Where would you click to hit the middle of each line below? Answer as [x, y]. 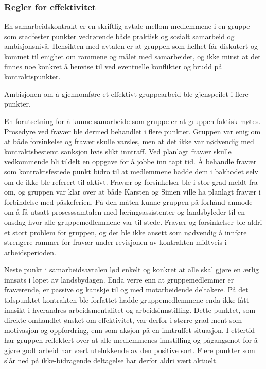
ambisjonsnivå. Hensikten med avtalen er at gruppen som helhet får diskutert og [131, 46]
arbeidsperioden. [30, 252]
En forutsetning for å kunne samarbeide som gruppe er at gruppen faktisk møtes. [132, 121]
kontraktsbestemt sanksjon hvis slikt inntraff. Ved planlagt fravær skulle [118, 151]
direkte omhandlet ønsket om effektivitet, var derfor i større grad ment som [123, 320]
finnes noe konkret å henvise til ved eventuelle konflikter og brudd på [113, 66]
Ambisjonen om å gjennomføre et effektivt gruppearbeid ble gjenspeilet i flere [126, 93]
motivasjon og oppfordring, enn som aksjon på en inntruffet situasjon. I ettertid [130, 330]
